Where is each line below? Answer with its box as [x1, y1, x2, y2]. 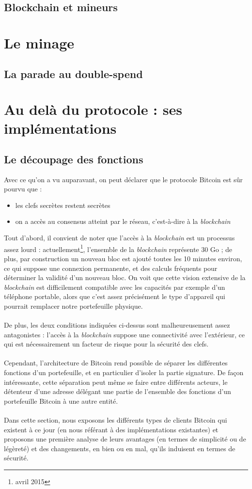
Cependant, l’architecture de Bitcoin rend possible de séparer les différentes [4, 358, 228, 368]
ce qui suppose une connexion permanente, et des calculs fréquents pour [4, 263, 218, 273]
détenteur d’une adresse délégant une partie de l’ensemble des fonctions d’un [4, 386, 231, 396]
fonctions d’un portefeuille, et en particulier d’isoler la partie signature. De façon [4, 367, 244, 378]
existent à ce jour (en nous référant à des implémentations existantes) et [4, 424, 219, 434]
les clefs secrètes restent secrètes [15, 200, 110, 210]
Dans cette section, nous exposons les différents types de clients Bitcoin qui [4, 415, 227, 425]
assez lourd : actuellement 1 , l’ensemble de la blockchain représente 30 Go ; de [4, 242, 233, 254]
